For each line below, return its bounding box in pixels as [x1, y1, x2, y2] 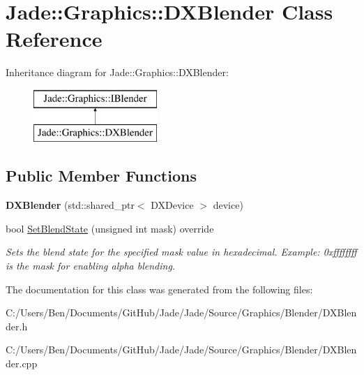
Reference [6, 24, 103, 53]
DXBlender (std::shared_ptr [6, 198, 135, 212]
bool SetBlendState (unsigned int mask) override [6, 221, 214, 235]
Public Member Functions [6, 165, 197, 186]
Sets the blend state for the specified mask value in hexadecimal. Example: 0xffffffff [6, 244, 357, 259]
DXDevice [151, 198, 194, 212]
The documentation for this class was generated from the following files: [6, 281, 313, 296]
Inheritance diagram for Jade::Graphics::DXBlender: [6, 65, 229, 80]
